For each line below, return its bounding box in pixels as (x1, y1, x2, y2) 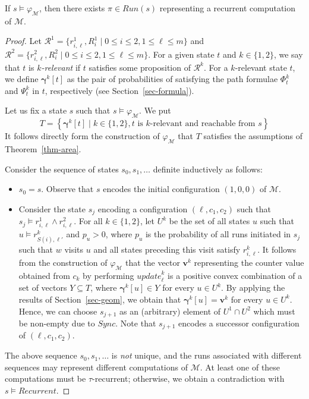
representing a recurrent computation (159, 2, 296, 14)
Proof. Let (5, 34, 42, 47)
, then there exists (39, 2, 105, 14)
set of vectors (18, 281, 67, 294)
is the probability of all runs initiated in (145, 228, 291, 240)
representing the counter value (194, 256, 304, 268)
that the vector (125, 256, 180, 268)
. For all (74, 215, 103, 227)
